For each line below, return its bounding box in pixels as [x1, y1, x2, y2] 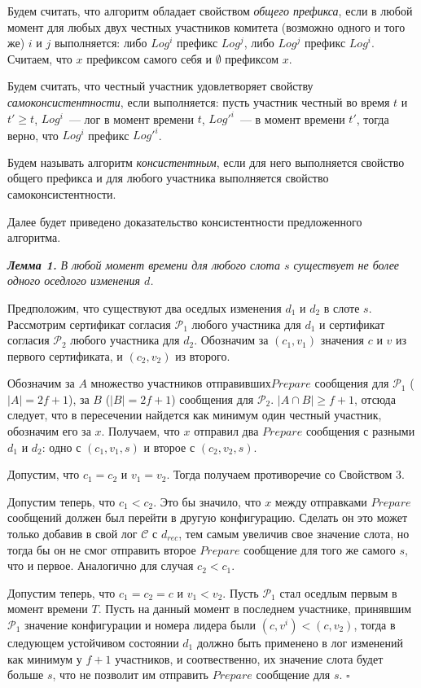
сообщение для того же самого [243, 541, 396, 558]
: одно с [42, 438, 81, 455]
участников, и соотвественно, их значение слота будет [115, 650, 384, 667]
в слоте [323, 299, 360, 316]
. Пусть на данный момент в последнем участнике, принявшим [98, 600, 412, 617]
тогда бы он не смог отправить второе [7, 541, 196, 558]
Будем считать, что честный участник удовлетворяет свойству [7, 77, 314, 94]
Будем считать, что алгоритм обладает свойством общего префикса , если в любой [7, 2, 413, 19]
